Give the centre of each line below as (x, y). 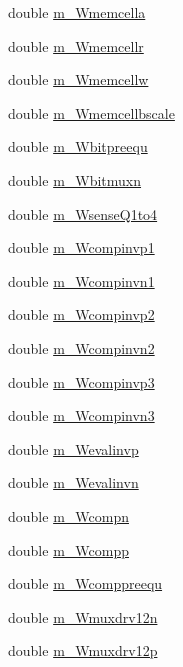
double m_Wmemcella (77, 12)
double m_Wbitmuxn (75, 179)
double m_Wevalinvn (73, 482)
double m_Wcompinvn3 (81, 415)
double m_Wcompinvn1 (81, 280)
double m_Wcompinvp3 (81, 381)
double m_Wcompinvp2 (81, 314)
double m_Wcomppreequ (85, 583)
